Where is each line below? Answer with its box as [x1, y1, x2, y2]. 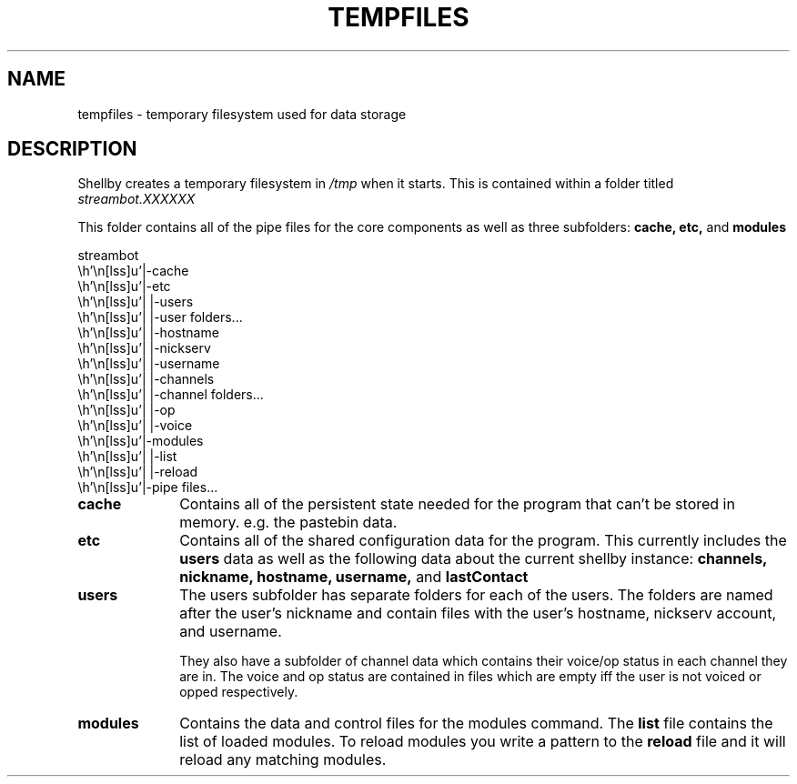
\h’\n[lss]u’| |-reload [77, 464, 198, 480]
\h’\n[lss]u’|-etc [77, 278, 171, 295]
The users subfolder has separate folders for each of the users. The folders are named [179, 586, 773, 605]
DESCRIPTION [7, 137, 137, 161]
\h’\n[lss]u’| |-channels [77, 371, 215, 387]
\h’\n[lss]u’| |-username [77, 356, 220, 372]
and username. [179, 622, 282, 641]
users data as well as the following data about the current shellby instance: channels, [179, 549, 767, 568]
